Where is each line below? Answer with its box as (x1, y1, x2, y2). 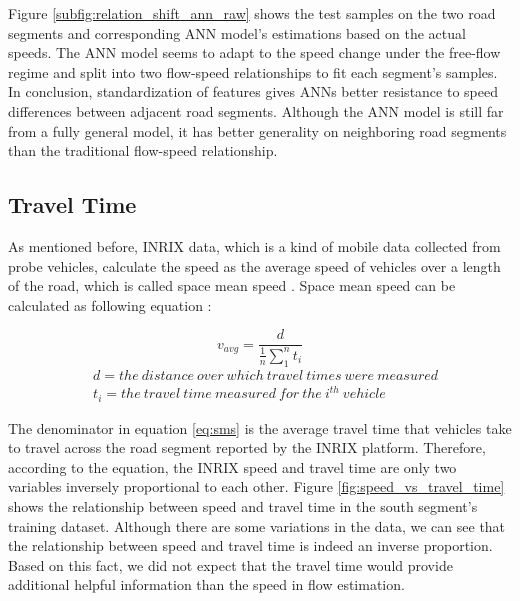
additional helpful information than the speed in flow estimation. (8, 574, 405, 595)
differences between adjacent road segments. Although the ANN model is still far (8, 100, 504, 121)
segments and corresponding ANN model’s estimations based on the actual (8, 22, 466, 43)
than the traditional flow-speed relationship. (8, 140, 278, 161)
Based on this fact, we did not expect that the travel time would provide (8, 554, 453, 575)
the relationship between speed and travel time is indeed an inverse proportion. (8, 535, 493, 556)
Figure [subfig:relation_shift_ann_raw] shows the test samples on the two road (8, 3, 496, 23)
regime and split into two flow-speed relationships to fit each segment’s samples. (8, 61, 498, 82)
